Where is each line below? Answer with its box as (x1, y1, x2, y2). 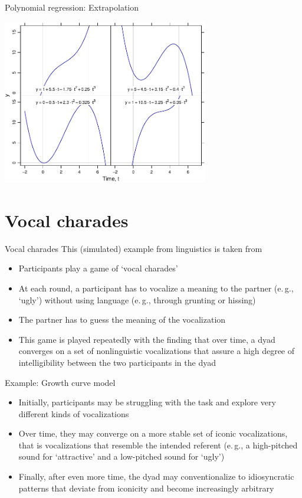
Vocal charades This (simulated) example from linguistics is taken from (5, 242, 262, 254)
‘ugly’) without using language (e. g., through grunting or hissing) (18, 293, 256, 306)
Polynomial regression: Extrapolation (5, 1, 139, 13)
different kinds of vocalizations (18, 407, 129, 420)
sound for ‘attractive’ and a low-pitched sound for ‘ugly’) (18, 450, 225, 463)
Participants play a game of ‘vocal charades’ (18, 262, 178, 274)
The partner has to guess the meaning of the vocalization (18, 313, 226, 326)
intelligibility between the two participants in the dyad (18, 356, 216, 368)
